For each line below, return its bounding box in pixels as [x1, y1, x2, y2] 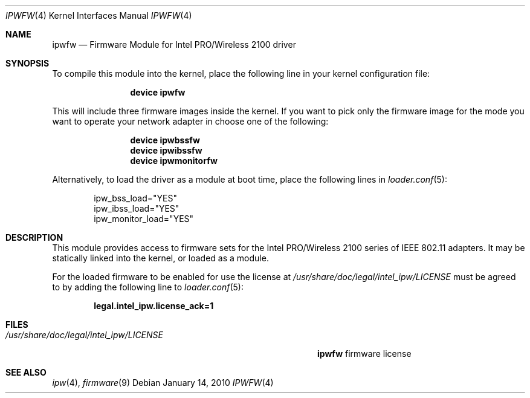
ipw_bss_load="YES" [94, 193, 177, 203]
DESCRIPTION [5, 232, 63, 243]
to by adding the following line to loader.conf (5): [52, 282, 244, 292]
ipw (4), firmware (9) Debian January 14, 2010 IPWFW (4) [52, 377, 274, 388]
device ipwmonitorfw [130, 155, 218, 166]
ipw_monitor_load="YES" [94, 214, 194, 224]
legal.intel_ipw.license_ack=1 [94, 301, 214, 311]
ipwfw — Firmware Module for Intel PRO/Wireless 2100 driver [52, 39, 296, 50]
